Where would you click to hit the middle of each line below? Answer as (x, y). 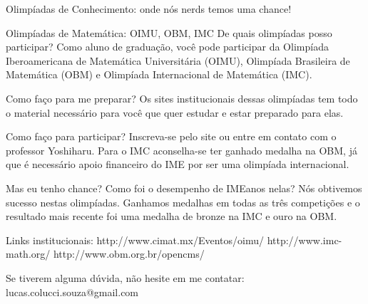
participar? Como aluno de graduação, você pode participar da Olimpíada (167, 47)
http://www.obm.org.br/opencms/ (129, 254)
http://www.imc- (305, 240)
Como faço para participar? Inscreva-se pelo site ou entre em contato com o (171, 136)
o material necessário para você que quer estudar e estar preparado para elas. (175, 112)
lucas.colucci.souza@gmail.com (72, 292)
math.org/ (28, 254)
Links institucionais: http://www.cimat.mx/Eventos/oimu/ (135, 240)
